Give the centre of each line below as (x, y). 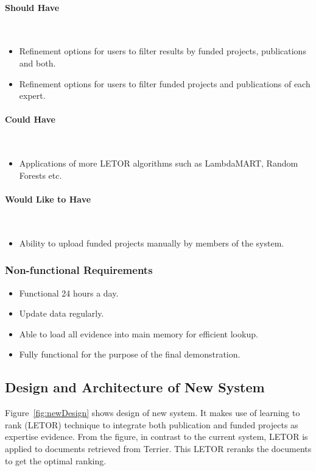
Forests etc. (40, 175)
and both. (37, 63)
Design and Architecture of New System (135, 387)
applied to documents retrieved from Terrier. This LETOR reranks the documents (158, 448)
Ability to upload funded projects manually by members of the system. (152, 243)
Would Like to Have (48, 199)
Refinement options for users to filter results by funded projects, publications (163, 51)
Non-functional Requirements (79, 270)
